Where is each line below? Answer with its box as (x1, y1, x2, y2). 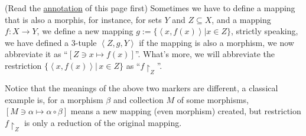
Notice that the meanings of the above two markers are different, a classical (5, 82, 278, 94)
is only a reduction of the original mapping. (24, 117, 182, 129)
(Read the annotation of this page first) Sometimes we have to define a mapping (5, 2, 295, 14)
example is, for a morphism (5, 93, 103, 105)
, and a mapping (211, 13, 271, 25)
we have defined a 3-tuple (5, 36, 97, 48)
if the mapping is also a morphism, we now (139, 36, 294, 48)
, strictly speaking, (231, 25, 298, 37)
